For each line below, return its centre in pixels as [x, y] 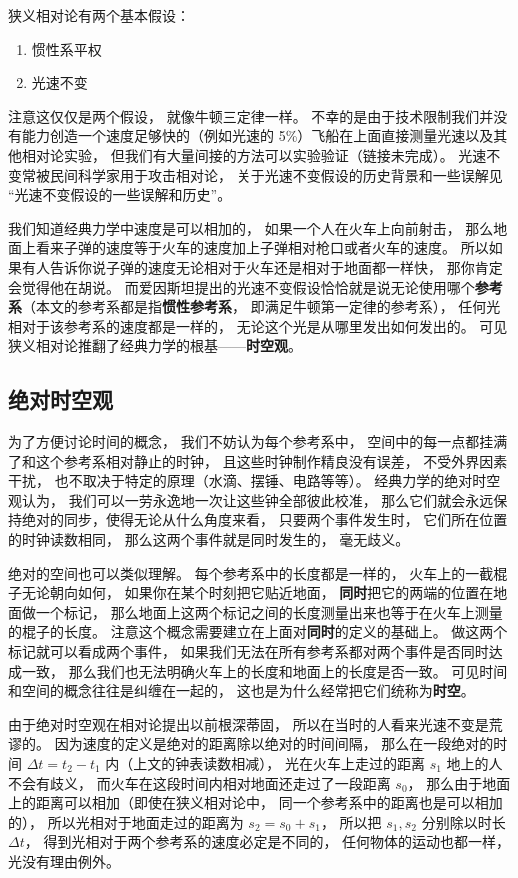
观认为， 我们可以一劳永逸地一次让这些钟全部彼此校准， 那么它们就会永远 [251, 499]
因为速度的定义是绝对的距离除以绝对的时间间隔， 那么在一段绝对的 [274, 743]
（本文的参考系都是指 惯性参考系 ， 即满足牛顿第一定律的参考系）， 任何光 [261, 306]
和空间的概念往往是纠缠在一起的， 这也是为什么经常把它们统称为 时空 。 [241, 690]
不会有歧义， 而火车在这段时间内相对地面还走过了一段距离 [199, 782]
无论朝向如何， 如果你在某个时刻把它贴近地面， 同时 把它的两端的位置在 [257, 592]
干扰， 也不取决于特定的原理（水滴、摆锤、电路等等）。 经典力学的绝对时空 [254, 480]
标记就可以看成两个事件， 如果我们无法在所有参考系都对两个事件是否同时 [248, 651]
